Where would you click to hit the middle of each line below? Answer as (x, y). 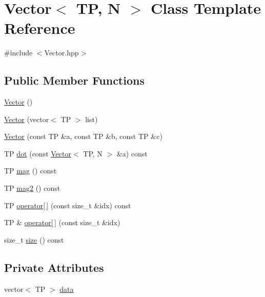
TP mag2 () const (32, 188)
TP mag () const (30, 171)
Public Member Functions (74, 80)
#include (18, 53)
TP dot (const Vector (38, 153)
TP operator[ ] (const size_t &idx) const (68, 205)
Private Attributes (54, 267)
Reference (40, 28)
